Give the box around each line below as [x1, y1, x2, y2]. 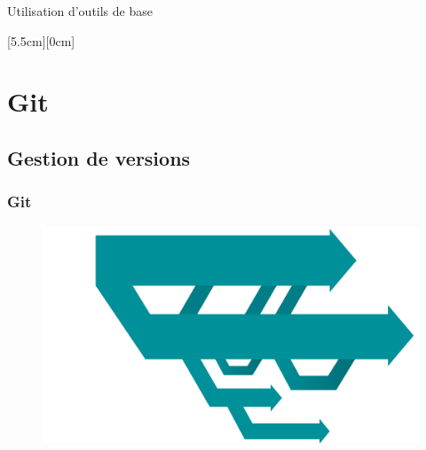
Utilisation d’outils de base [7, 2, 153, 19]
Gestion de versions [7, 144, 191, 171]
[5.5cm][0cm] [7, 31, 75, 50]
